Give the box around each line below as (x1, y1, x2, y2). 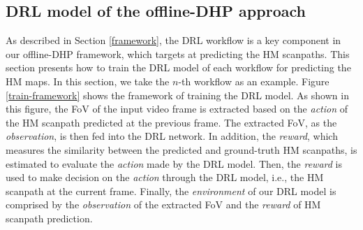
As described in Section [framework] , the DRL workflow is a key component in (6, 33, 341, 48)
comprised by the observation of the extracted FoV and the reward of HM (6, 197, 321, 212)
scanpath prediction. (6, 210, 93, 225)
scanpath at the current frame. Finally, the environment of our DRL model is (6, 183, 336, 198)
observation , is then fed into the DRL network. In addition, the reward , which (6, 129, 338, 143)
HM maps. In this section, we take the (6, 73, 170, 88)
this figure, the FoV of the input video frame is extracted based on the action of (6, 101, 348, 116)
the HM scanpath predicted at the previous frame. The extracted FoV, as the (6, 115, 337, 129)
